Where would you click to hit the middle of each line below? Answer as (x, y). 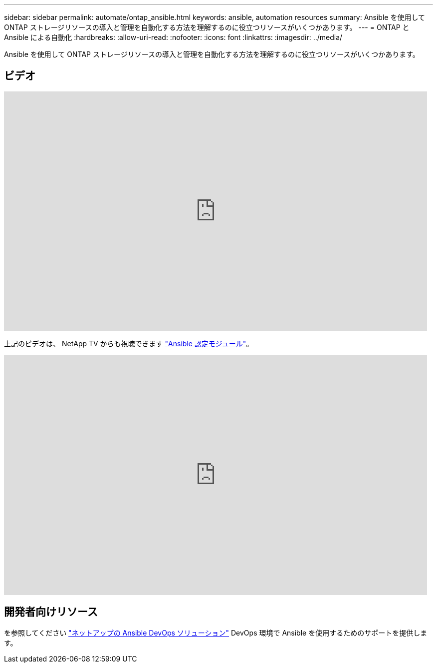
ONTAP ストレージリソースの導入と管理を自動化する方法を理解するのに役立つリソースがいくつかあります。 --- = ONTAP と (207, 27)
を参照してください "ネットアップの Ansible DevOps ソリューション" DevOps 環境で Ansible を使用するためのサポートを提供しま (216, 633)
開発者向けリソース (51, 612)
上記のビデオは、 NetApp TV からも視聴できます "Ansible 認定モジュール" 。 (129, 343)
